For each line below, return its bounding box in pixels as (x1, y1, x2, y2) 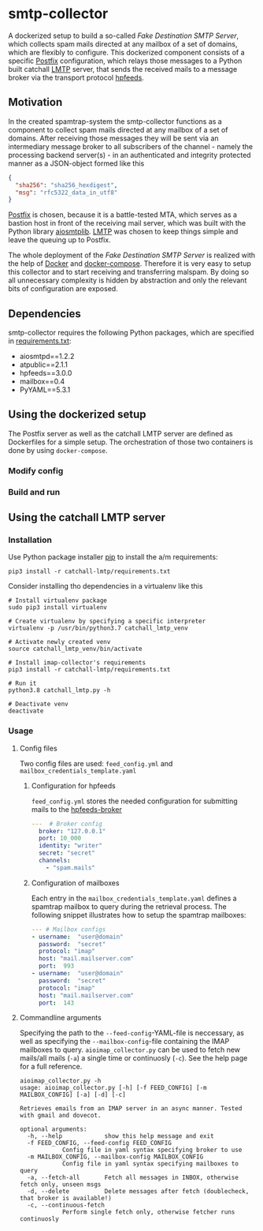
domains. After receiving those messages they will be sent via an (8, 133, 219, 143)
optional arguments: (19, 1125, 87, 1133)
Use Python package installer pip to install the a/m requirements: (8, 552, 218, 562)
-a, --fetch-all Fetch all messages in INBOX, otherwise (27, 1173, 239, 1182)
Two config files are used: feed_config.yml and (19, 758, 173, 768)
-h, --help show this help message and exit (27, 1132, 214, 1140)
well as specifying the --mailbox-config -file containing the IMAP (19, 1037, 230, 1046)
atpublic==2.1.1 (19, 360, 69, 369)
